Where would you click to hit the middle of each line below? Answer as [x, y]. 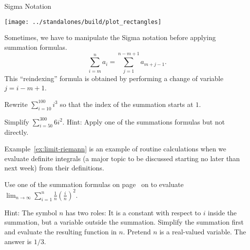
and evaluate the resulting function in [61, 231]
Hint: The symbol [31, 212]
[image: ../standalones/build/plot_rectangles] [83, 22]
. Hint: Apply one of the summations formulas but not [144, 121]
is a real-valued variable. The [203, 231]
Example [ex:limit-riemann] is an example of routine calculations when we [115, 148]
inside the [222, 212]
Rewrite [16, 104]
